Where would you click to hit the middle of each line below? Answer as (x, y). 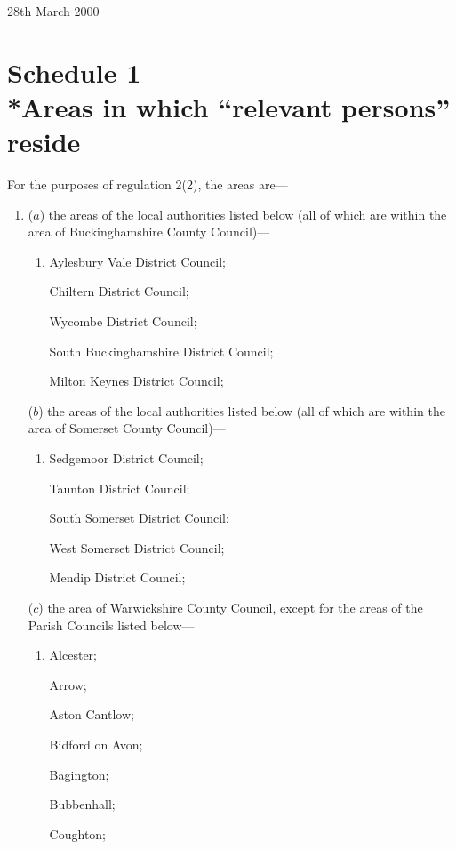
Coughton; (77, 833)
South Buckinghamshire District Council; (161, 351)
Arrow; (68, 684)
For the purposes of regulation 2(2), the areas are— (148, 184)
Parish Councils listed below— (111, 625)
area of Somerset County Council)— (127, 428)
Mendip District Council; (117, 577)
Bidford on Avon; (96, 744)
